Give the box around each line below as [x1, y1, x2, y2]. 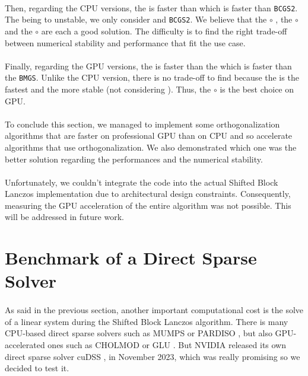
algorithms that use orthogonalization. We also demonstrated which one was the [5, 141, 297, 153]
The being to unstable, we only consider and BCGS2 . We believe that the [5, 13, 267, 26]
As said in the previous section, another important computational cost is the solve [5, 304, 304, 316]
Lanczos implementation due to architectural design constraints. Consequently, [5, 187, 291, 200]
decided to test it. [5, 362, 69, 374]
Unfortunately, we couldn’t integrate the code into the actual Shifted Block [5, 176, 278, 188]
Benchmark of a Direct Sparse [5, 246, 257, 270]
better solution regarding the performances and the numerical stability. [5, 152, 263, 165]
